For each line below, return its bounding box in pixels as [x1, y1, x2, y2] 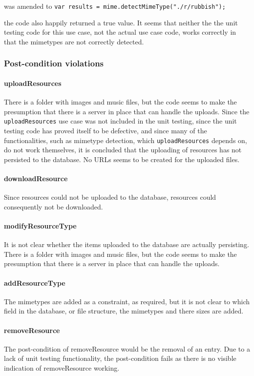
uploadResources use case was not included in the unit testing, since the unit [4, 116, 237, 126]
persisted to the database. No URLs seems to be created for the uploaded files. [4, 154, 240, 164]
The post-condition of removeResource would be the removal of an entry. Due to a [4, 343, 250, 354]
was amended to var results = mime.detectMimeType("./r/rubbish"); [4, 1, 226, 11]
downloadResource [4, 173, 68, 183]
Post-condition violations [4, 57, 104, 69]
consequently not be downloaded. [4, 201, 103, 211]
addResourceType [4, 277, 65, 288]
